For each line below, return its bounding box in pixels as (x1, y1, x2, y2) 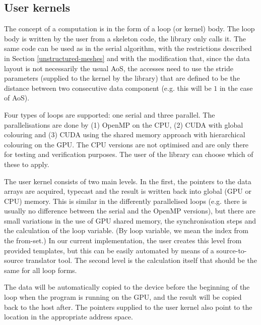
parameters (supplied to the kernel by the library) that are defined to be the (4, 73, 240, 83)
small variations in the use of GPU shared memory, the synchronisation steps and (4, 215, 256, 226)
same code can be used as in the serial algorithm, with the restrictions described (4, 43, 252, 53)
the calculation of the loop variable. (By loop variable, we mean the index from (4, 225, 248, 236)
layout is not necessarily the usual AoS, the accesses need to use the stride (4, 63, 233, 73)
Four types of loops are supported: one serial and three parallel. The (4, 109, 215, 120)
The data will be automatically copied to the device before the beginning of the (4, 282, 250, 292)
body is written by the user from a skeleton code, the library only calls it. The (4, 33, 246, 43)
